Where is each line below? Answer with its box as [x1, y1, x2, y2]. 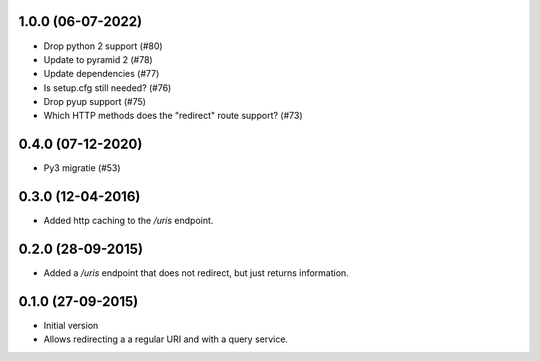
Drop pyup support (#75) [43, 96, 147, 108]
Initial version [43, 320, 99, 332]
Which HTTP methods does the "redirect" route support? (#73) [43, 110, 303, 122]
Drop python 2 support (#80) [43, 40, 164, 52]
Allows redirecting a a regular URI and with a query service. [43, 333, 289, 345]
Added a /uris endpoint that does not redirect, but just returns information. [43, 267, 349, 279]
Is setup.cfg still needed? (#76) [43, 81, 172, 94]
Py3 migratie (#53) [43, 162, 121, 174]
